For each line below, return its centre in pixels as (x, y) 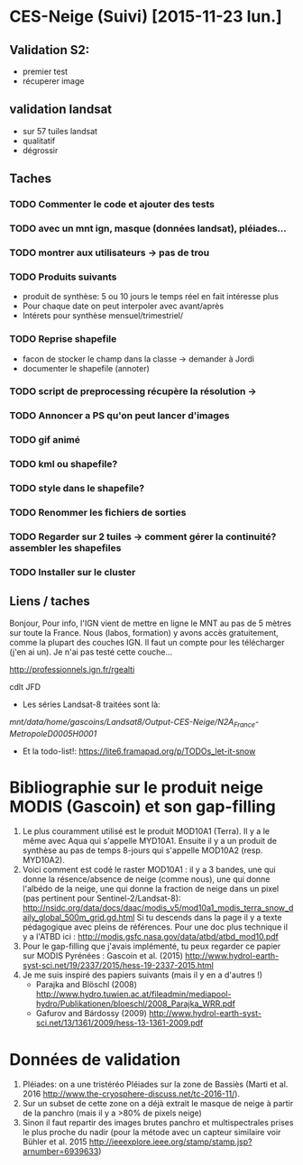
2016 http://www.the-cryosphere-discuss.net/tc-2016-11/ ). (131, 1094)
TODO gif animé (45, 440)
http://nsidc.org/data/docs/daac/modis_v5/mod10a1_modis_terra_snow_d (158, 908)
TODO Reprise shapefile (63, 339)
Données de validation (95, 1059)
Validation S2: (50, 50)
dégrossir (40, 150)
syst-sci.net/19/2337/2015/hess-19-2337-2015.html (118, 966)
